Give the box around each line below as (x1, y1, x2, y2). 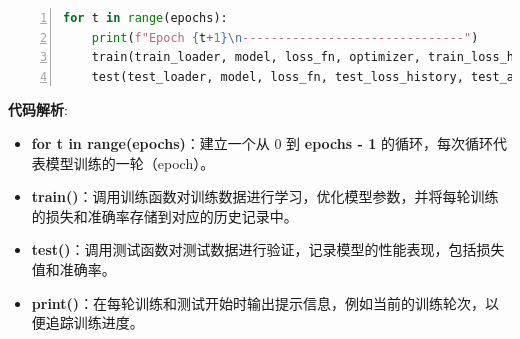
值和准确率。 (31, 258, 116, 279)
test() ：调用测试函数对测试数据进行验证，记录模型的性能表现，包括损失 (31, 239, 505, 260)
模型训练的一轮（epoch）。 (45, 152, 215, 173)
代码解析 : (8, 99, 68, 120)
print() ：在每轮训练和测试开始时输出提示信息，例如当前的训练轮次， (31, 292, 486, 313)
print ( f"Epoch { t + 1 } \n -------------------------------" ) (91, 30, 479, 45)
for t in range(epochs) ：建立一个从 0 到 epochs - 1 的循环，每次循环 (31, 132, 493, 153)
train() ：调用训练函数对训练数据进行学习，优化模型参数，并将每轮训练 (31, 186, 499, 207)
